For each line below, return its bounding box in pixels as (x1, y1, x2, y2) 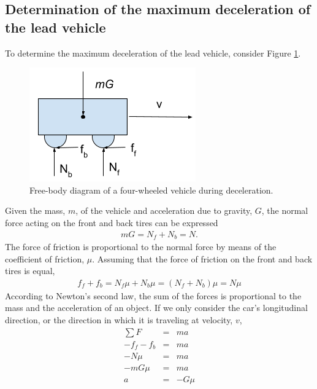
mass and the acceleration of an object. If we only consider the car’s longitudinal (5, 301, 308, 314)
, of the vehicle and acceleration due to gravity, (75, 204, 253, 217)
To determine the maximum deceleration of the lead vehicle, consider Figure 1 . (5, 46, 301, 59)
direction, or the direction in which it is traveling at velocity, (5, 313, 233, 326)
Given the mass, (5, 204, 66, 217)
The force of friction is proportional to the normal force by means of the (5, 240, 277, 253)
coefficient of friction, (5, 252, 85, 265)
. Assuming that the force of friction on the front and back (92, 252, 313, 265)
